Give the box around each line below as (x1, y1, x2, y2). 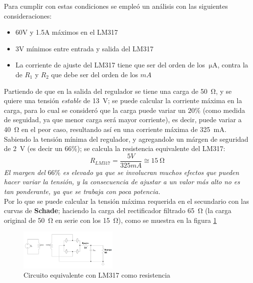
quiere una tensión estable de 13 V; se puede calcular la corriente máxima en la (4, 95, 242, 106)
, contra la (217, 60, 249, 70)
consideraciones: (4, 10, 52, 21)
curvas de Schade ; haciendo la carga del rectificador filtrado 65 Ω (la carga (4, 205, 231, 216)
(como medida (203, 105, 245, 115)
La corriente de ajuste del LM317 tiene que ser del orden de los (15, 60, 205, 70)
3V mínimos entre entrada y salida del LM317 (15, 43, 154, 53)
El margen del (4, 167, 46, 177)
